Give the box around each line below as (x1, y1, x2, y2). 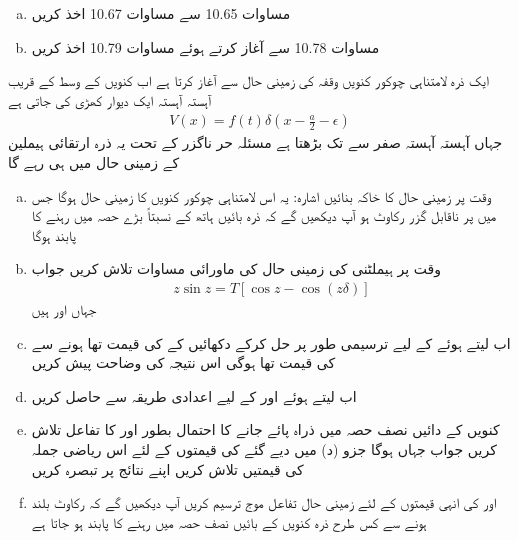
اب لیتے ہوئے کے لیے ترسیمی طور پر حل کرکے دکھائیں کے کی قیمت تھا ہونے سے (31, 332, 511, 353)
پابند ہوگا (31, 224, 76, 245)
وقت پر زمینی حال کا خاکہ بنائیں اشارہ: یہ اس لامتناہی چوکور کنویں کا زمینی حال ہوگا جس (31, 185, 491, 206)
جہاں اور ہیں (31, 299, 97, 319)
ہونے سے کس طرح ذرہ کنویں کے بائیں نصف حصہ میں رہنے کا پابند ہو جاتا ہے (31, 511, 427, 532)
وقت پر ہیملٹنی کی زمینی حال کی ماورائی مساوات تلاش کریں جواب (31, 258, 442, 279)
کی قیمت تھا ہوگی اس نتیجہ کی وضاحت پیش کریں (31, 352, 336, 373)
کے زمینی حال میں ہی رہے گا (8, 152, 180, 172)
